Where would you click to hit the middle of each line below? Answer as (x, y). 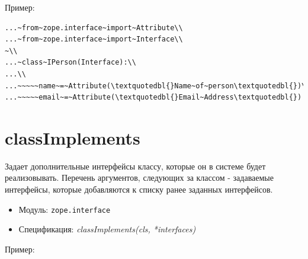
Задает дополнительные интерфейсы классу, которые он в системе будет (135, 166)
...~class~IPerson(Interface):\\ (70, 63)
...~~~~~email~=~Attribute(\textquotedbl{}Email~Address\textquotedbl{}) (153, 97)
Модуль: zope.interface (65, 209)
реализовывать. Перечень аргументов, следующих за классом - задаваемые (139, 178)
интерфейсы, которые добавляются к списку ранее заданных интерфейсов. (139, 189)
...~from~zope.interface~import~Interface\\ (94, 39)
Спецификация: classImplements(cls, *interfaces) (107, 229)
